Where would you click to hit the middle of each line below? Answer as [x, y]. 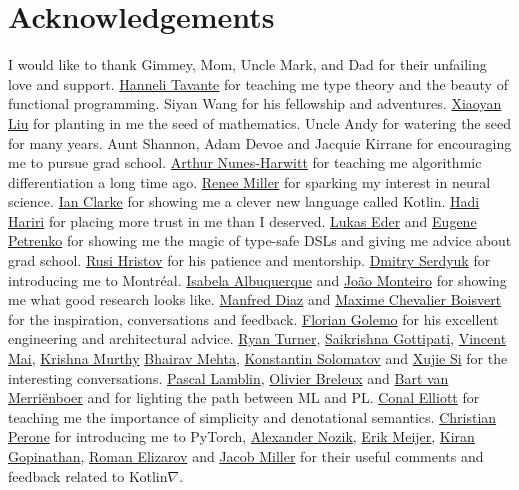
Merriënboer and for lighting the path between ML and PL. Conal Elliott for [244, 397]
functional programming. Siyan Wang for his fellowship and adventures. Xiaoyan [255, 103]
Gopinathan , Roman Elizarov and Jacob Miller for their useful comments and [246, 456]
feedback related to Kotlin [88, 475]
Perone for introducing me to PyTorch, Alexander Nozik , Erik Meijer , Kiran [241, 436]
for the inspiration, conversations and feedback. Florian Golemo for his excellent [253, 318]
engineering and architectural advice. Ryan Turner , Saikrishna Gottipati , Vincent [257, 338]
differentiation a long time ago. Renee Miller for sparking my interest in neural [249, 181]
